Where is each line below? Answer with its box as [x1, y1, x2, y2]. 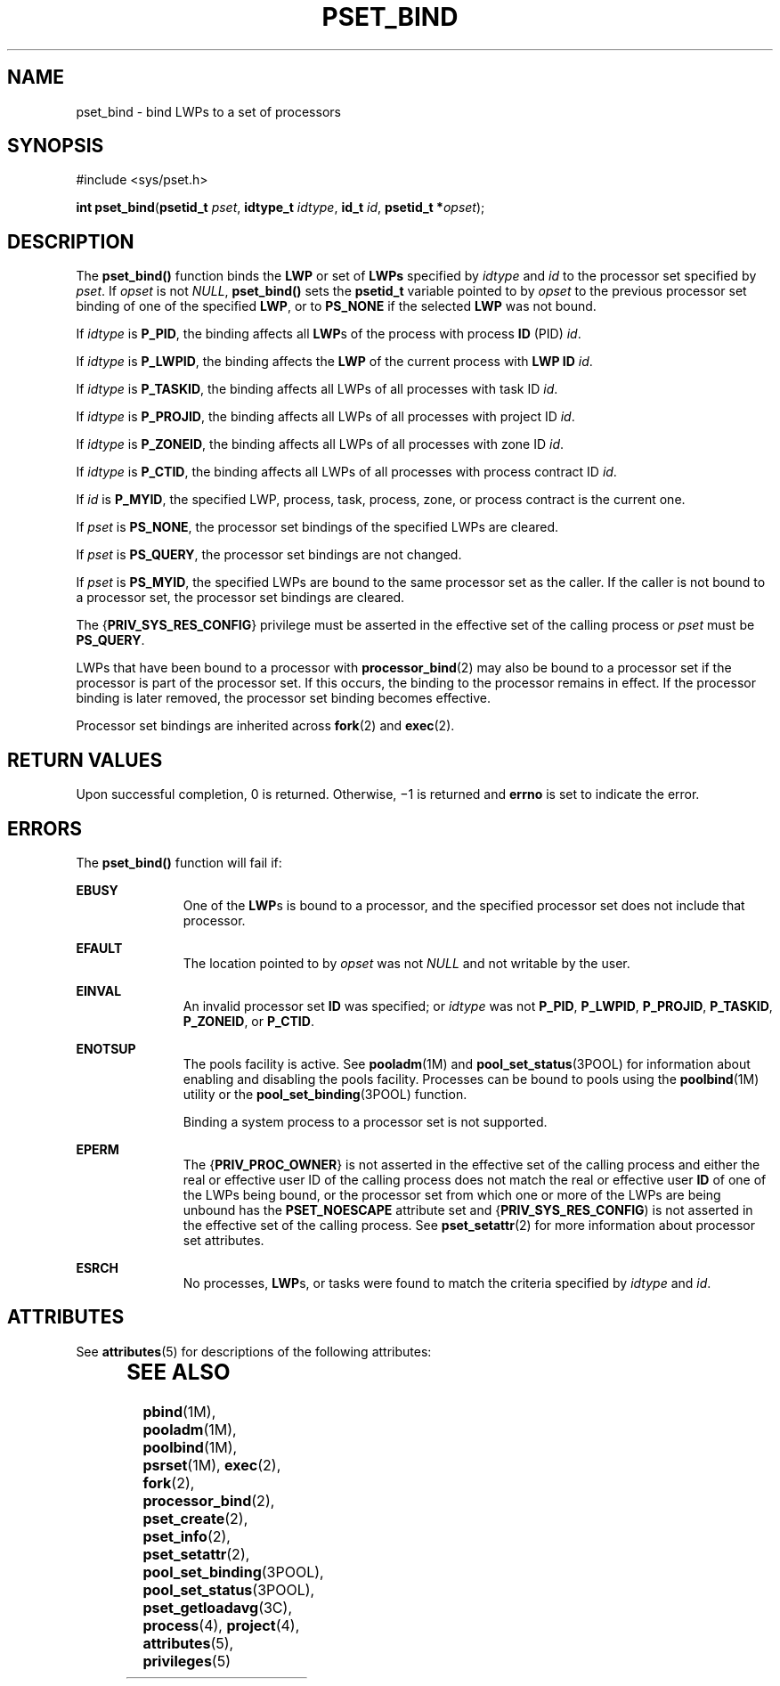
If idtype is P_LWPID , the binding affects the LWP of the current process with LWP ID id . [76, 354, 593, 370]
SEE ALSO [126, 1358, 231, 1385]
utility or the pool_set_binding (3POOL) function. [183, 1086, 467, 1102]
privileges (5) [142, 1651, 232, 1670]
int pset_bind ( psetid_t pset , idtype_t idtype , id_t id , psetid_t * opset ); [76, 200, 485, 216]
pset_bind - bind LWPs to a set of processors [76, 103, 341, 119]
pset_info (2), [142, 1527, 231, 1545]
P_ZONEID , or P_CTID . [183, 1013, 314, 1029]
